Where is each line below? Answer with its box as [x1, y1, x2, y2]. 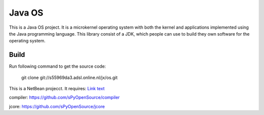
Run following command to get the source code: [9, 63, 106, 69]
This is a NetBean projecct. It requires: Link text [9, 86, 105, 92]
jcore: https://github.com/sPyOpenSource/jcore [9, 103, 105, 109]
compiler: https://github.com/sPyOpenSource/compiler [9, 95, 120, 100]
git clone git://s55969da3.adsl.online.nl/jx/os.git [21, 75, 118, 80]
